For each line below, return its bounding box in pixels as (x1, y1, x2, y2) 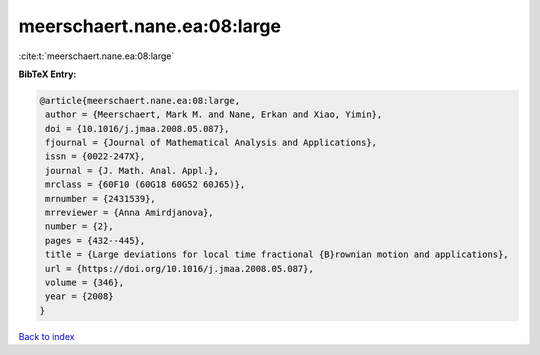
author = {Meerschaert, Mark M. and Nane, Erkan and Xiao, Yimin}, (45, 109, 383, 120)
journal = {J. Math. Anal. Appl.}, (45, 165, 220, 176)
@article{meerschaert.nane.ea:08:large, (39, 95, 240, 106)
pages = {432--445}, (45, 235, 146, 246)
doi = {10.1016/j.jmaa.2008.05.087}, (45, 123, 230, 134)
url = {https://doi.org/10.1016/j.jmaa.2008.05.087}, (45, 263, 314, 274)
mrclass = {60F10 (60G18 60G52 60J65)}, (45, 179, 246, 190)
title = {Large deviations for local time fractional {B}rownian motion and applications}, (45, 249, 509, 260)
